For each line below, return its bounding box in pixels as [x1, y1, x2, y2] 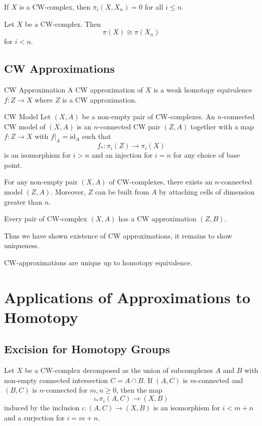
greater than [4, 196, 42, 207]
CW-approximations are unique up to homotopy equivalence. [4, 257, 192, 267]
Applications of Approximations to [4, 287, 250, 307]
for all [144, 2, 164, 12]
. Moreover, [50, 186, 86, 197]
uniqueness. [4, 240, 39, 251]
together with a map [190, 121, 254, 131]
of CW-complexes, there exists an [109, 176, 213, 187]
